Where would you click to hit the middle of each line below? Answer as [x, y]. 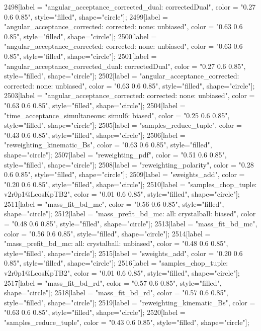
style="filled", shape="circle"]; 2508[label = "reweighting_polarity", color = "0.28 [129, 164]
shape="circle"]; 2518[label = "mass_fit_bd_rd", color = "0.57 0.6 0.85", [116, 293]
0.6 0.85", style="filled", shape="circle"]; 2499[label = [86, 16]
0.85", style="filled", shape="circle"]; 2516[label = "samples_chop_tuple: [116, 263]
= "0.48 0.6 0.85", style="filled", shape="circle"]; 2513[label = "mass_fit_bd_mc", [131, 224]
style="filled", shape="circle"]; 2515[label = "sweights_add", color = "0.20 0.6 [123, 253]
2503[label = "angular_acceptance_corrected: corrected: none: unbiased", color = [129, 95]
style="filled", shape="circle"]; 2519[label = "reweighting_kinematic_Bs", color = [130, 302]
